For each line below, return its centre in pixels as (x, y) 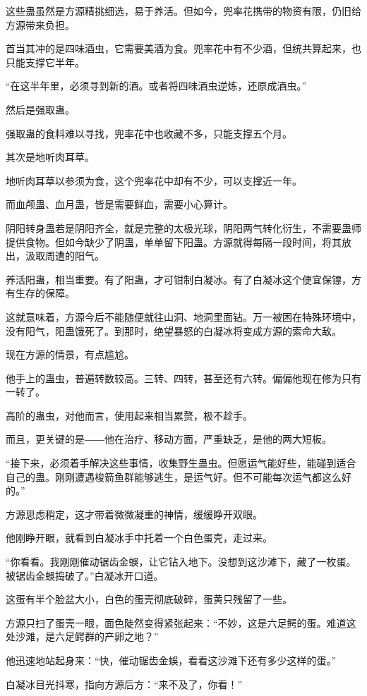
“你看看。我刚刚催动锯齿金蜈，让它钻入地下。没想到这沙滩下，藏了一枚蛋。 (181, 562)
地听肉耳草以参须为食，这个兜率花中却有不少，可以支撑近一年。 (154, 180)
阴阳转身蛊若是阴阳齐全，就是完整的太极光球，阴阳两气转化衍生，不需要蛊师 (183, 227)
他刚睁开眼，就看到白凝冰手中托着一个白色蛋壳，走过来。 (139, 538)
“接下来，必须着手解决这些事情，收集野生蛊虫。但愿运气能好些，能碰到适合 (181, 463)
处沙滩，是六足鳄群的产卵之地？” (82, 636)
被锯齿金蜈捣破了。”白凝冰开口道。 (85, 575)
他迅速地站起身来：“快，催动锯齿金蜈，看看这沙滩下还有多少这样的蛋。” (171, 660)
